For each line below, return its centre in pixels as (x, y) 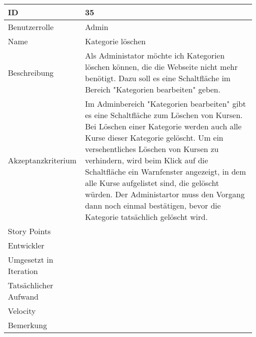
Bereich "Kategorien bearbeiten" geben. (153, 89)
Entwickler (26, 245)
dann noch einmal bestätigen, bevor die (153, 205)
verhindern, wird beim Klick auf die (146, 160)
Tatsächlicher (31, 285)
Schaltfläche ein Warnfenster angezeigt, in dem (165, 171)
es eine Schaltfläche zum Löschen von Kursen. (164, 115)
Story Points (30, 231)
